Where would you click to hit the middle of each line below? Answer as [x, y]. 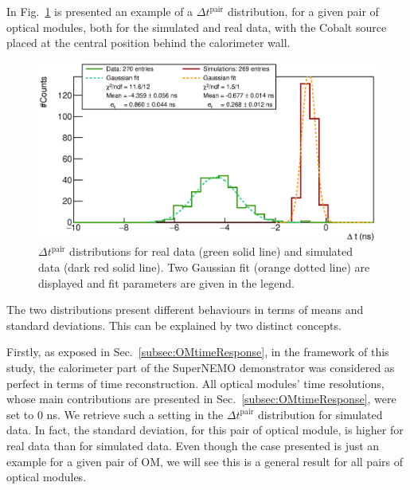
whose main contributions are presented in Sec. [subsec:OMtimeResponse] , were [201, 399]
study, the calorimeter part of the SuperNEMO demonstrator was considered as [201, 367]
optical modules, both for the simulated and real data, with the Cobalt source [197, 27]
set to [20, 414]
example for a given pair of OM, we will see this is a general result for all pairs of [205, 461]
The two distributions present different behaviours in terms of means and [185, 310]
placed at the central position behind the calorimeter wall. [148, 43]
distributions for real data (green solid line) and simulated [211, 251]
